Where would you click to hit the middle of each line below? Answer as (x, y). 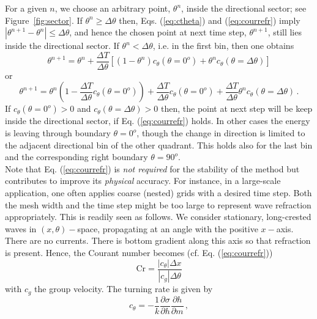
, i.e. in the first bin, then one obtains (223, 46)
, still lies (285, 32)
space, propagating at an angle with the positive (168, 228)
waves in (21, 228)
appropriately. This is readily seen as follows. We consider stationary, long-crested (158, 217)
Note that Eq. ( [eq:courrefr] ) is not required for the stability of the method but (152, 168)
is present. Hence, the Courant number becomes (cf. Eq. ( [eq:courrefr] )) (139, 252)
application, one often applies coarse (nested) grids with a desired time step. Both (158, 193)
